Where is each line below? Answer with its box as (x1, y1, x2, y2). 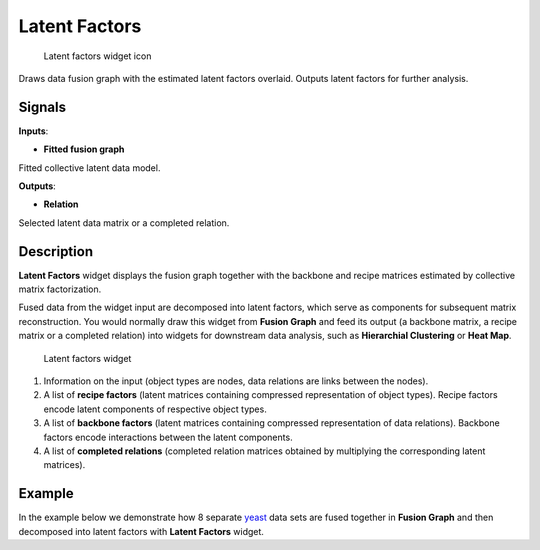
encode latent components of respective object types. (43, 403, 267, 415)
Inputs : (18, 125, 49, 137)
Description (18, 243, 94, 260)
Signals (18, 98, 67, 115)
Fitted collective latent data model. (18, 161, 161, 174)
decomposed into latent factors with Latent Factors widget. (18, 525, 265, 537)
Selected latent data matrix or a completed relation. (18, 216, 230, 229)
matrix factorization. (18, 283, 102, 295)
